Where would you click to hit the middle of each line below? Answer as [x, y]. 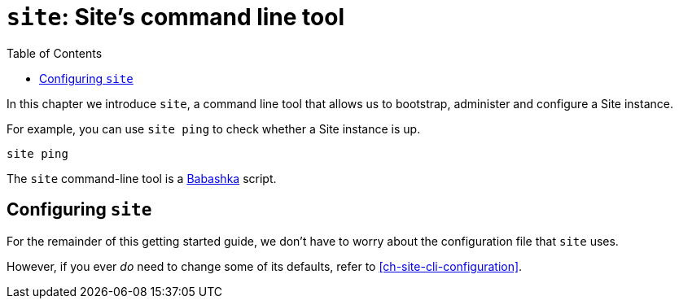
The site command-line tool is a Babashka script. [142, 178]
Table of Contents [55, 53]
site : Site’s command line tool [176, 17]
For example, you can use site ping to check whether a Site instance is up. [214, 129]
